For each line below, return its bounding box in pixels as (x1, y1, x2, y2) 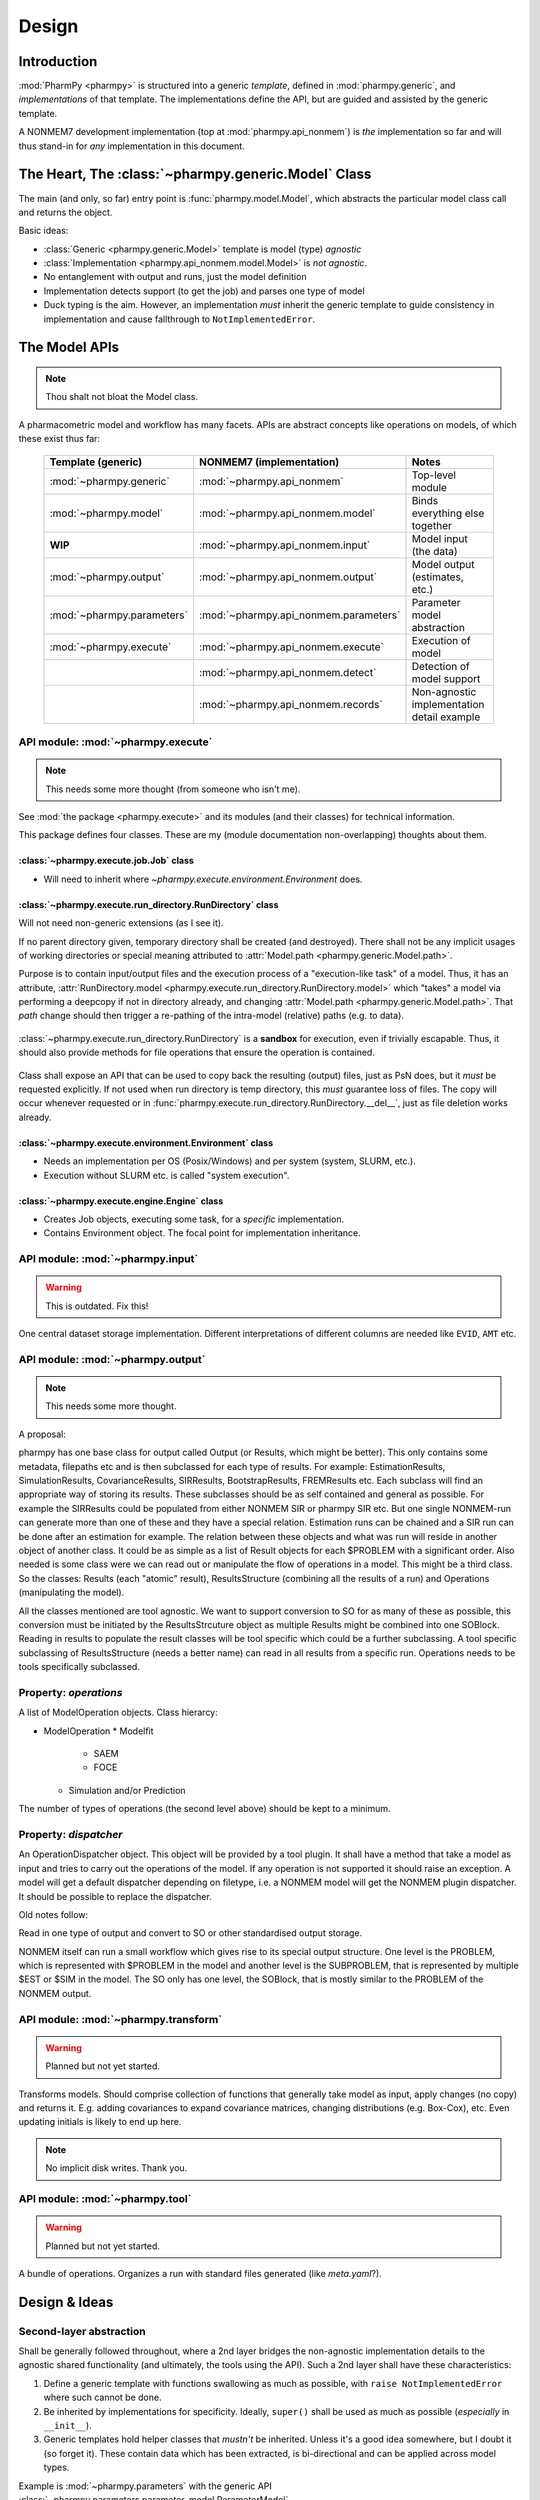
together (411, 518, 452, 532)
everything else (411, 506, 485, 520)
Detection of (411, 659, 470, 673)
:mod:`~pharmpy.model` (49, 506, 164, 520)
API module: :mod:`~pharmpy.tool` (18, 2191, 192, 2205)
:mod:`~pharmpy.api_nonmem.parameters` (198, 608, 401, 622)
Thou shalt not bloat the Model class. (45, 391, 199, 403)
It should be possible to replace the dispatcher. (18, 1890, 212, 1902)
